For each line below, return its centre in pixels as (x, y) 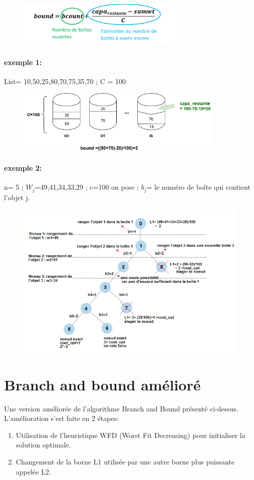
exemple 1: (23, 62)
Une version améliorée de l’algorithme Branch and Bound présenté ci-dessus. (121, 408)
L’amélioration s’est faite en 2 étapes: (62, 418)
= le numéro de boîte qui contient (198, 187)
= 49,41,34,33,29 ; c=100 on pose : (87, 187)
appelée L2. (33, 471)
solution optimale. (43, 445)
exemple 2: (23, 167)
